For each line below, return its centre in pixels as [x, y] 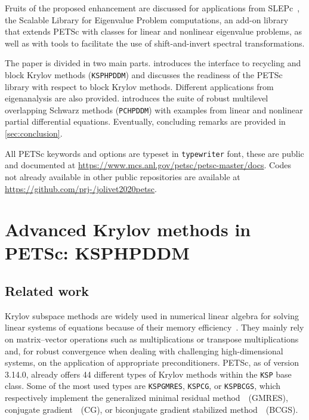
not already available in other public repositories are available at [123, 176]
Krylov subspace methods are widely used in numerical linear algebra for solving [152, 315]
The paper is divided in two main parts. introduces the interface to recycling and [153, 63]
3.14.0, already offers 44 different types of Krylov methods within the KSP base [148, 374]
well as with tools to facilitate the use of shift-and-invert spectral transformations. [155, 43]
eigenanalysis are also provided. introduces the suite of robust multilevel [137, 98]
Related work [47, 291]
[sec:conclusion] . [34, 133]
